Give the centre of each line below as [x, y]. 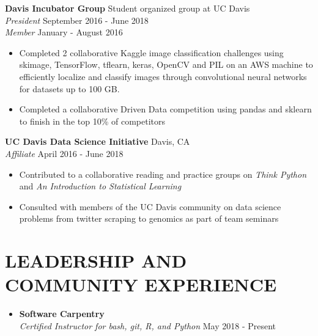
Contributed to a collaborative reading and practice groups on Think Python [163, 174]
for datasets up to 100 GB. [69, 88]
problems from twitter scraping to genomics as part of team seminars [149, 218]
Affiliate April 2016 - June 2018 [64, 153]
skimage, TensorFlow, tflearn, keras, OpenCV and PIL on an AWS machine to [166, 64]
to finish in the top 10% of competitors [92, 121]
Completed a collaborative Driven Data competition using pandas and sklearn [165, 109]
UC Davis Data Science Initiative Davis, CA [98, 141]
